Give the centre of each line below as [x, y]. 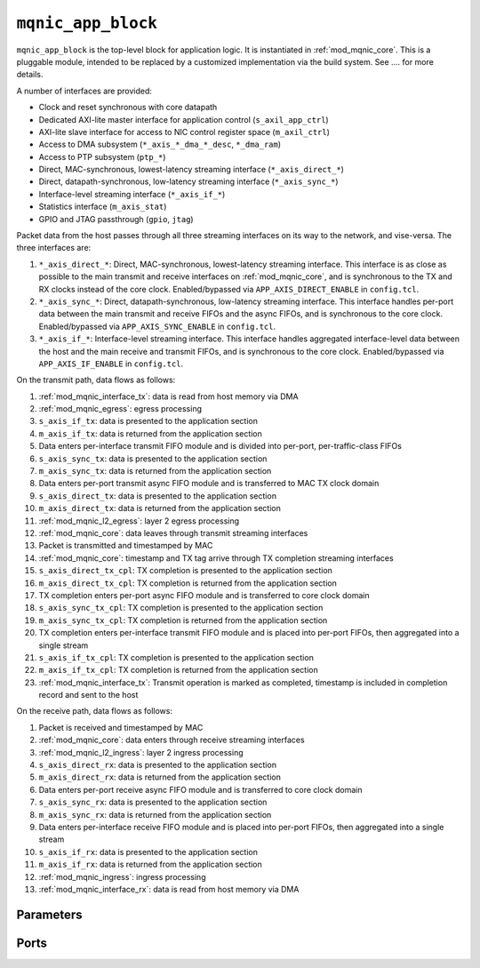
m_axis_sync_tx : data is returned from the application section [155, 471]
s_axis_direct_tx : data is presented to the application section [158, 496]
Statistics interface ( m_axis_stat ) [103, 207]
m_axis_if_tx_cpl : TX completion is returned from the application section [179, 670]
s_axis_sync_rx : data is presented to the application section [153, 802]
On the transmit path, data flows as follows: [96, 380]
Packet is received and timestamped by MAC [121, 727]
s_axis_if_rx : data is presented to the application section [148, 852]
